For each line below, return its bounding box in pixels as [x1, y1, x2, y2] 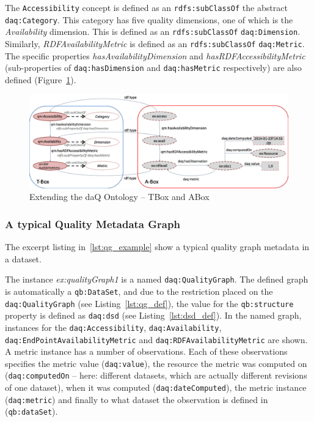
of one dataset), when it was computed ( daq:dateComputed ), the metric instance [5, 381, 307, 394]
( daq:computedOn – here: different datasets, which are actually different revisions [5, 369, 307, 382]
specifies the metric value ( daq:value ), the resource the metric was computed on [5, 357, 307, 369]
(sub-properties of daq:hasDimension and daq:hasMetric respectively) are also [5, 61, 302, 74]
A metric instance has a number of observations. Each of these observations [5, 345, 288, 358]
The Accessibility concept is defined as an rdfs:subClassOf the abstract [5, 1, 288, 13]
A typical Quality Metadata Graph [5, 216, 180, 231]
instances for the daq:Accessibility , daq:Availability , [5, 320, 222, 333]
